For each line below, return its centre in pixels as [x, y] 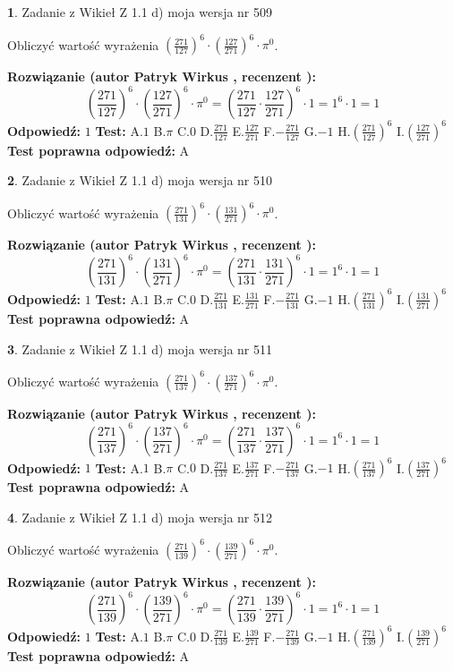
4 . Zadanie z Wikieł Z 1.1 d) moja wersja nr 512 [140, 517]
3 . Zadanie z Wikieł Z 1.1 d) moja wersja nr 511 [140, 348]
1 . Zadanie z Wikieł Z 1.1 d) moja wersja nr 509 [140, 12]
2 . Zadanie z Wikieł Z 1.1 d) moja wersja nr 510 [140, 180]
